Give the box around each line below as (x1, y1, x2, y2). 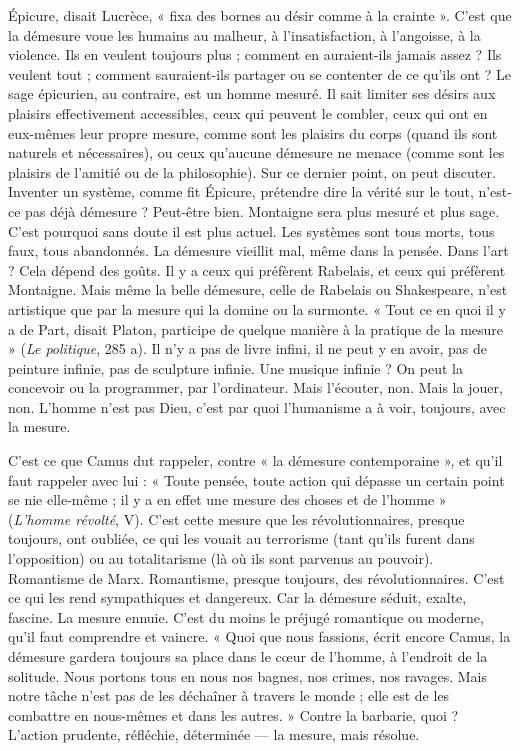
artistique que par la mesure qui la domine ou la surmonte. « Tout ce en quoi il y (8, 298, 506, 319)
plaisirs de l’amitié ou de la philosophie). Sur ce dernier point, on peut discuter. (8, 161, 496, 182)
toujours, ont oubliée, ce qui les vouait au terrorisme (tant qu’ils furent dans (8, 528, 475, 549)
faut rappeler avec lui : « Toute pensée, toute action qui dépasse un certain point (8, 469, 505, 490)
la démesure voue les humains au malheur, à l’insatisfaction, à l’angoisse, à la (8, 24, 481, 45)
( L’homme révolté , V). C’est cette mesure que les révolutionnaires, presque (8, 508, 465, 529)
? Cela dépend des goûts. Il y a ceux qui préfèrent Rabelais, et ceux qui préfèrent (8, 259, 506, 280)
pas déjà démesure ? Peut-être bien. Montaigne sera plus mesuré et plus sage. (25, 200, 500, 221)
